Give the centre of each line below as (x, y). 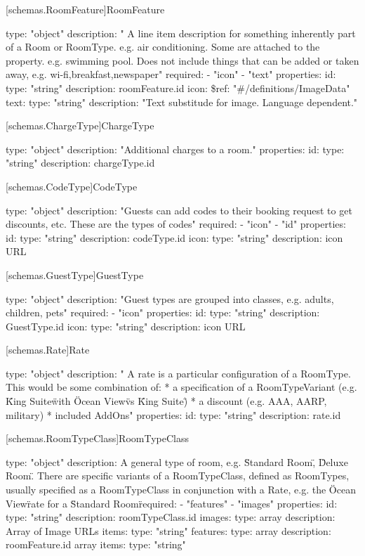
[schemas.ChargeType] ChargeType (80, 125)
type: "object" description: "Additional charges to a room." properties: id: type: (175, 149)
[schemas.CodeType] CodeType (72, 186)
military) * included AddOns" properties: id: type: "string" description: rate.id (173, 414)
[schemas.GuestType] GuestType (75, 274)
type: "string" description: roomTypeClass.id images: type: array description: (171, 517)
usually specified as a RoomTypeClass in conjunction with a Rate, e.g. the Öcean (181, 490)
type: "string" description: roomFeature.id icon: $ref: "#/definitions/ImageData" (178, 88)
